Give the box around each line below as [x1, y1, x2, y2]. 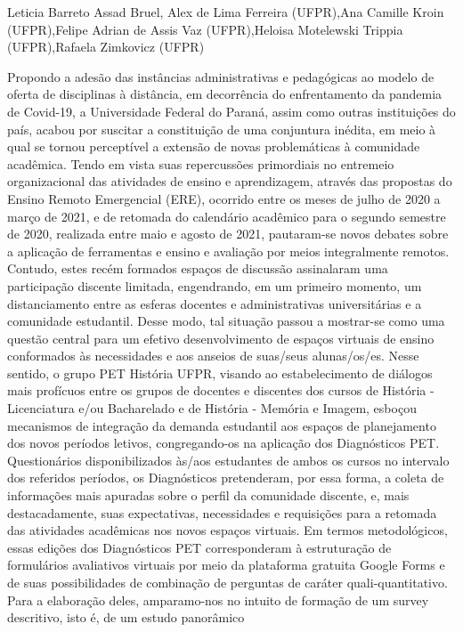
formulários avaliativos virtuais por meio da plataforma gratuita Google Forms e [7, 555, 445, 574]
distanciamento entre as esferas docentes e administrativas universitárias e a [7, 294, 422, 312]
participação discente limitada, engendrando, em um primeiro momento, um [7, 276, 422, 295]
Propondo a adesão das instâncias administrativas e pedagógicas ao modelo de [7, 67, 435, 85]
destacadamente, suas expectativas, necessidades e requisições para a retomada [7, 503, 437, 522]
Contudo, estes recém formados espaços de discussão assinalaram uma [7, 259, 388, 278]
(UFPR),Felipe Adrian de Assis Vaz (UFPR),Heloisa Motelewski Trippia [7, 20, 403, 38]
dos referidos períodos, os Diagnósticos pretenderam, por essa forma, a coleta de [7, 468, 444, 487]
